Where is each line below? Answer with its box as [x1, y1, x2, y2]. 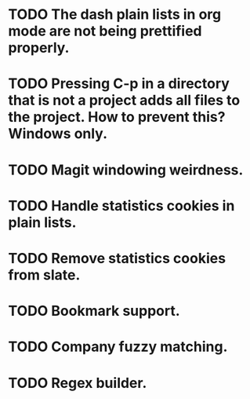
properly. [8, 39, 70, 57]
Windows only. [8, 125, 108, 143]
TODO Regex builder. [8, 374, 147, 392]
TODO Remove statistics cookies [8, 249, 226, 267]
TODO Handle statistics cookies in [8, 196, 235, 214]
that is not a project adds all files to [8, 92, 241, 109]
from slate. [8, 265, 81, 284]
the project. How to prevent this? [8, 108, 226, 126]
